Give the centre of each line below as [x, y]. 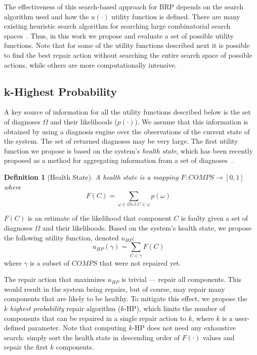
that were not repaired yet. [140, 262]
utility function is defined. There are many [176, 16]
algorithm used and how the [46, 16]
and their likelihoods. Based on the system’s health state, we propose [147, 228]
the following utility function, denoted [62, 237]
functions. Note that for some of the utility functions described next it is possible [127, 45]
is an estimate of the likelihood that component [100, 218]
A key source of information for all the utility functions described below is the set [128, 112]
